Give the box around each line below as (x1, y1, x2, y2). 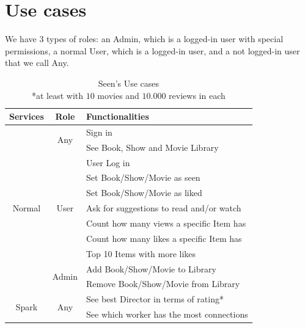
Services (9, 110, 44, 123)
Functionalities (86, 110, 149, 123)
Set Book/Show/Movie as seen (86, 171, 200, 184)
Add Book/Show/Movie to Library (86, 262, 216, 275)
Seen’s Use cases (98, 76, 160, 89)
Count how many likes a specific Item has (86, 231, 242, 244)
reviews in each (169, 89, 226, 101)
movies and (97, 89, 139, 101)
